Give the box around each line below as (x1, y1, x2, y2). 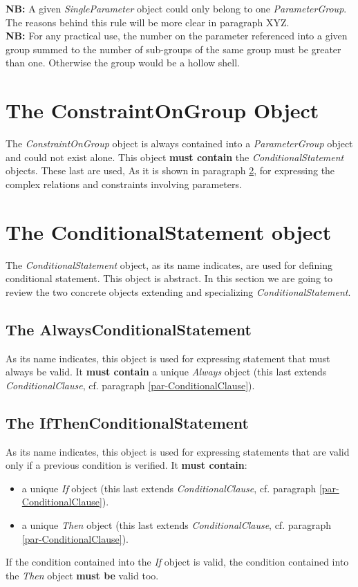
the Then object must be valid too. (6, 568, 159, 582)
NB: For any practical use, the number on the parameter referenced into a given (6, 28, 348, 43)
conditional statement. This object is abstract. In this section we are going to (6, 271, 333, 286)
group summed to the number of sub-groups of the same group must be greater (6, 41, 341, 56)
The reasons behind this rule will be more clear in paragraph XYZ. (6, 15, 290, 29)
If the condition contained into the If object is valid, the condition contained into (6, 555, 349, 569)
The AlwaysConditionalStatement (6, 318, 252, 339)
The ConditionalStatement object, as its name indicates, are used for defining (6, 257, 333, 272)
